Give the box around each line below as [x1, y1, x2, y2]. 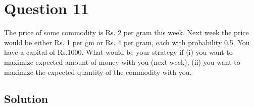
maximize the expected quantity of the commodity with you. [4, 66, 192, 77]
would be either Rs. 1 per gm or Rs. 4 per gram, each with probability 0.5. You [4, 37, 250, 47]
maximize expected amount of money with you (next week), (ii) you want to [4, 56, 240, 67]
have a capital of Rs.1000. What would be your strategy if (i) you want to [4, 47, 233, 57]
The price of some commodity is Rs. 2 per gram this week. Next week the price [4, 27, 249, 38]
